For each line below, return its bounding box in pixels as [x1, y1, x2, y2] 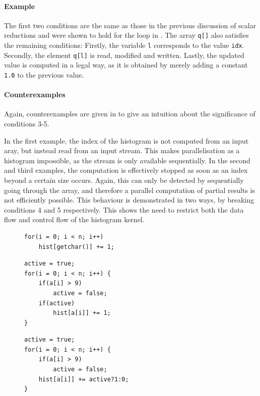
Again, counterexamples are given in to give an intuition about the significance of [4, 108, 255, 119]
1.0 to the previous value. [4, 69, 84, 80]
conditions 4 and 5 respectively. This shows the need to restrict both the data [4, 204, 244, 215]
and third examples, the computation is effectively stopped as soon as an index [4, 165, 248, 175]
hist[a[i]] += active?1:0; [38, 375, 129, 383]
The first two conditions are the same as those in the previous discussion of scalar [4, 20, 256, 30]
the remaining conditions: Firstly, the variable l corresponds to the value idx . [4, 40, 244, 50]
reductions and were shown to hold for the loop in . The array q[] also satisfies [4, 30, 249, 40]
